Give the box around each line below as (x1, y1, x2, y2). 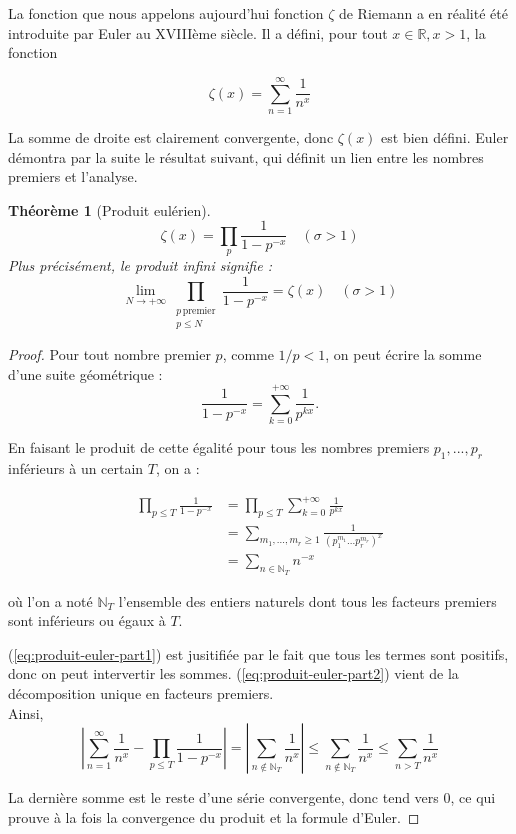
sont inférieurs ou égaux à (8, 610, 166, 631)
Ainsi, (8, 702, 44, 723)
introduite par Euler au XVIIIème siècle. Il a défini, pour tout (8, 22, 388, 43)
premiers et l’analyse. (8, 166, 138, 187)
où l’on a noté (8, 590, 93, 611)
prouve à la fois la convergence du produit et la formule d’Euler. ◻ (8, 806, 420, 827)
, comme (222, 343, 274, 364)
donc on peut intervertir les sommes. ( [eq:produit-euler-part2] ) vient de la (8, 663, 459, 684)
